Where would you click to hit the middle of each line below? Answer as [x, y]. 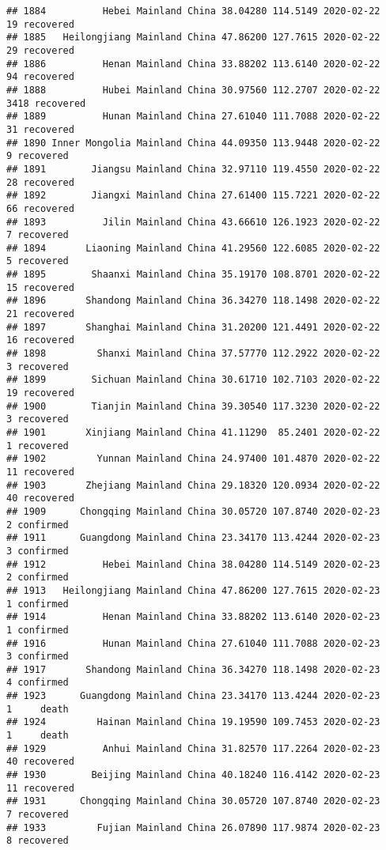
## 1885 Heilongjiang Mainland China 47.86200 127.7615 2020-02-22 [193, 38]
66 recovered [40, 208]
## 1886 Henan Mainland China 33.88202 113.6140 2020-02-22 [193, 64]
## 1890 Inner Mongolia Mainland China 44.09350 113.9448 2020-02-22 [193, 143]
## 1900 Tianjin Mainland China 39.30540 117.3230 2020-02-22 [193, 406]
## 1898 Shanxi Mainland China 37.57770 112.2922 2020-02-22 [193, 354]
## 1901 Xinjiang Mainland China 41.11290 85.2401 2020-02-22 [193, 433]
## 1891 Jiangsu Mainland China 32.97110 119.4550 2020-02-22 [193, 169]
